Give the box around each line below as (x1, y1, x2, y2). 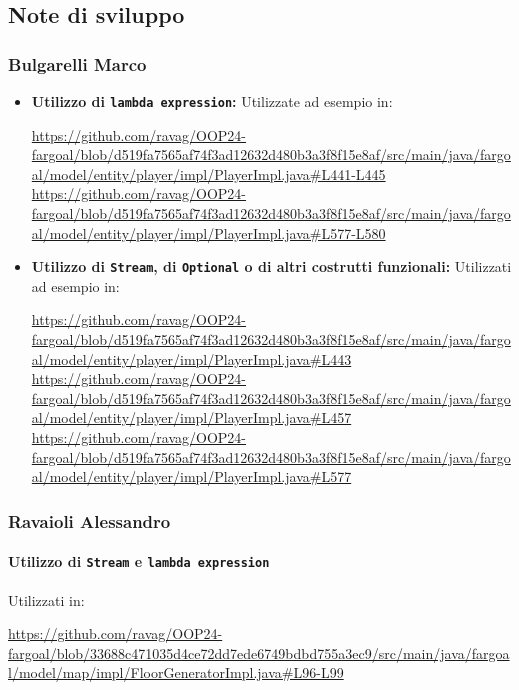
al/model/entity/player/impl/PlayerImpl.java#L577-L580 (31, 222, 386, 243)
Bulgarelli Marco (8, 51, 147, 76)
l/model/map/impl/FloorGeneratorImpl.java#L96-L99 (8, 662, 344, 683)
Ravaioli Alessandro (8, 508, 171, 533)
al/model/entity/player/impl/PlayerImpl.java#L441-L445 (31, 163, 386, 184)
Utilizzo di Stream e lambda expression (8, 551, 270, 572)
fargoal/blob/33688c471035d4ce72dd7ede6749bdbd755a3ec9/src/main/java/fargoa (8, 642, 510, 663)
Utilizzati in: (8, 589, 85, 610)
